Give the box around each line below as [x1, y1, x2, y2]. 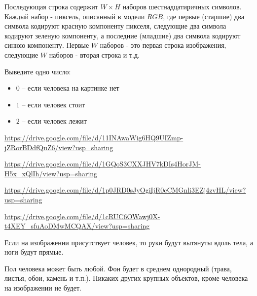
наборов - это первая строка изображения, [100, 40, 226, 50]
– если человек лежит [22, 116, 87, 126]
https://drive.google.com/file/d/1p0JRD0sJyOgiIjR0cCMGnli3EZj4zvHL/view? [4, 185, 246, 195]
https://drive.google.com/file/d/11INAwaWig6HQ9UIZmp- [4, 132, 184, 142]
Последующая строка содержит [4, 1, 98, 11]
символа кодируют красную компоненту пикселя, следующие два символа [4, 21, 226, 31]
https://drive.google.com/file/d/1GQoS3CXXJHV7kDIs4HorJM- [4, 159, 201, 169]
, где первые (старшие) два [163, 11, 244, 21]
